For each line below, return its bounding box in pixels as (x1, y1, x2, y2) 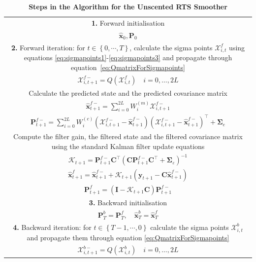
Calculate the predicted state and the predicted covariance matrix (29, 87, 227, 98)
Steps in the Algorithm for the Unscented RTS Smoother (29, 1, 227, 11)
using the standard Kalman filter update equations (51, 141, 205, 151)
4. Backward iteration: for (13, 222, 92, 232)
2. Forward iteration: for (11, 42, 85, 52)
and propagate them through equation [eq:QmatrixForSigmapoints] (27, 232, 229, 242)
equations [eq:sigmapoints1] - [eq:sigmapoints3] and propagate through (24, 52, 232, 63)
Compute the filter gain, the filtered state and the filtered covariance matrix (13, 131, 243, 142)
